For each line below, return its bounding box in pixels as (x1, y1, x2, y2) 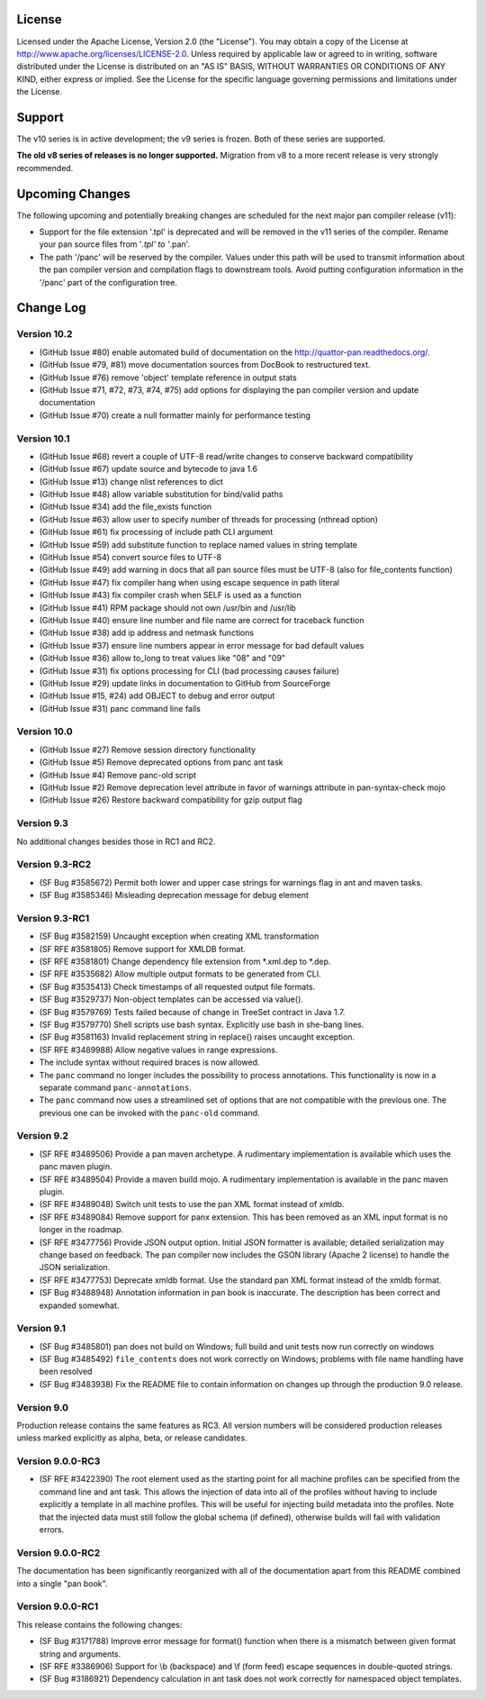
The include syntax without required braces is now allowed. (39, 1057, 260, 1068)
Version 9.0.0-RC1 (16, 1600, 99, 1613)
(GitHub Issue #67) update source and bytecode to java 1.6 (39, 464, 258, 475)
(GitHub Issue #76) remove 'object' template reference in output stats (39, 372, 297, 383)
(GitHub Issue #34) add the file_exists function (39, 501, 212, 513)
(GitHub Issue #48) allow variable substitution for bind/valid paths (39, 489, 283, 500)
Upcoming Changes (16, 186, 130, 202)
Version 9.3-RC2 (16, 859, 92, 871)
